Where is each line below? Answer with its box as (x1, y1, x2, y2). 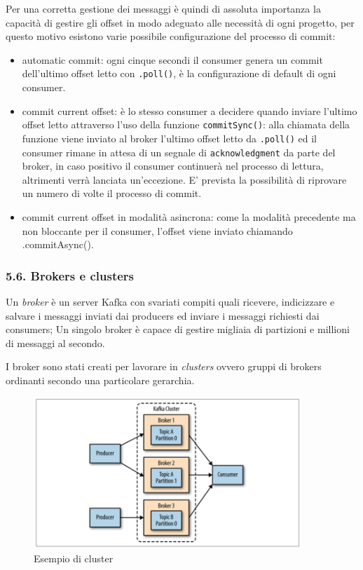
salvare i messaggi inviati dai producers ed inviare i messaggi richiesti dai (6, 308, 320, 323)
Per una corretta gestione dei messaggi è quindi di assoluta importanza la (6, 1, 321, 15)
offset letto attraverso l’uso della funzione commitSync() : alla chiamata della (22, 117, 350, 132)
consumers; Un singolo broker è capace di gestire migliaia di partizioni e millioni (6, 322, 350, 337)
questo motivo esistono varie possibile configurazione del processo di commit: (6, 29, 336, 43)
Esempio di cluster (34, 551, 114, 566)
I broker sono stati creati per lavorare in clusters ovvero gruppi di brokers (6, 359, 322, 374)
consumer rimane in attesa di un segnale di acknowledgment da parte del (22, 144, 336, 159)
